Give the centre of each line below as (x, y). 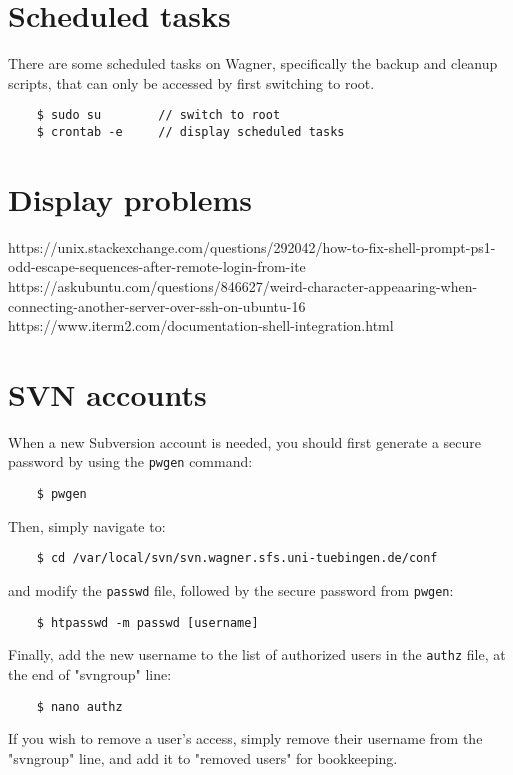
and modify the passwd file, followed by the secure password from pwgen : (231, 590)
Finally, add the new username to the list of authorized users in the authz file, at (257, 654)
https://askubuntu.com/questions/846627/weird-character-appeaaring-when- (243, 285)
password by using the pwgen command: (130, 461)
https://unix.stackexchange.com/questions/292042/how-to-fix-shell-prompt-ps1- (252, 246)
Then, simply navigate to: (87, 525)
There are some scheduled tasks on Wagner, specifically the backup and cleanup (253, 63)
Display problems (130, 198)
